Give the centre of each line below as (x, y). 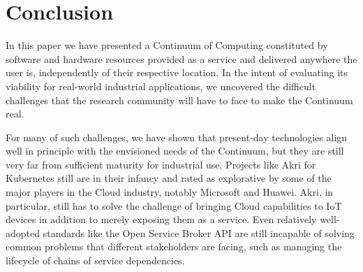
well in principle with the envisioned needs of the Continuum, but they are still (175, 151)
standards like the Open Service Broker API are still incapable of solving (199, 232)
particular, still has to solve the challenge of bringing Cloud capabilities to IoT (174, 205)
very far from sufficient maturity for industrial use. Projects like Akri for (161, 164)
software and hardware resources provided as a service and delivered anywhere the (181, 58)
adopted (23, 232)
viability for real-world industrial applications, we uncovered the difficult (161, 86)
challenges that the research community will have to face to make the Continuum (179, 100)
